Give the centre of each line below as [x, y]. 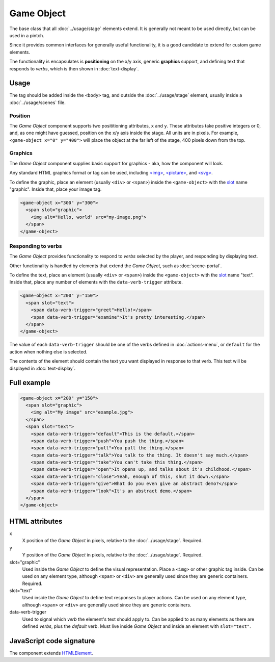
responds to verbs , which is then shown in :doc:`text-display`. [74, 68]
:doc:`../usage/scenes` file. [37, 103]
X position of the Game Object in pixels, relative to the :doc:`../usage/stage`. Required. [113, 541]
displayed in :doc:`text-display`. [43, 368]
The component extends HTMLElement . [51, 653]
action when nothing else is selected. [48, 351]
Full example [30, 383]
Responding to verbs [36, 246]
